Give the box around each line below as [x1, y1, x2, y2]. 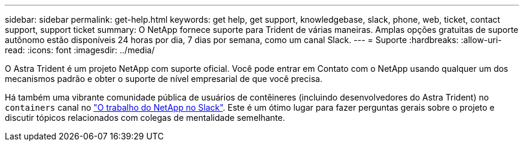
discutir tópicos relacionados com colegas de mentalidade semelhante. [5, 112, 285, 123]
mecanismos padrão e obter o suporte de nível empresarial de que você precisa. [5, 74, 322, 84]
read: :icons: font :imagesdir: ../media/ [5, 45, 155, 55]
